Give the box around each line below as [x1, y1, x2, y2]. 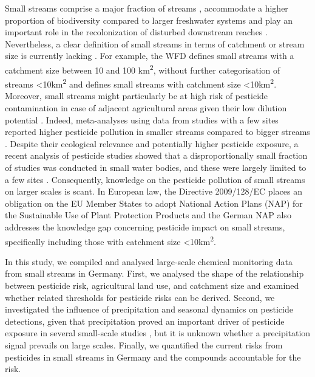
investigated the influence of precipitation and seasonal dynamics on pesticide [5, 303, 293, 316]
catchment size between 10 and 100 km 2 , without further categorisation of [5, 61, 280, 76]
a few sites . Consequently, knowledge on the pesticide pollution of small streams [5, 173, 305, 185]
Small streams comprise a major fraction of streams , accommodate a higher [5, 2, 288, 14]
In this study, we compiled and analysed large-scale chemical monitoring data [5, 255, 293, 268]
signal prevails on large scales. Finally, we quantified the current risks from [5, 339, 283, 351]
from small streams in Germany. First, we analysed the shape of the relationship [5, 267, 304, 280]
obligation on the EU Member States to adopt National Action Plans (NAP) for [5, 196, 303, 209]
